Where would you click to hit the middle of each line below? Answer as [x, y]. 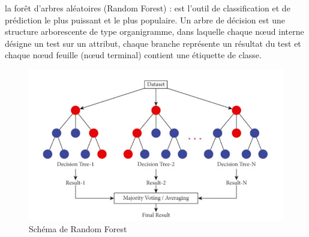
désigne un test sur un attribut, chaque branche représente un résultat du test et [153, 43]
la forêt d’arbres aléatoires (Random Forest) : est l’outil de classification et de [148, 8]
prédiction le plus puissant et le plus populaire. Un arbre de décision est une [145, 19]
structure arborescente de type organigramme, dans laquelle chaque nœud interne [154, 31]
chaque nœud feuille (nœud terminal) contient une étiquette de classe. [133, 55]
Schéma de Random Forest [78, 229]
